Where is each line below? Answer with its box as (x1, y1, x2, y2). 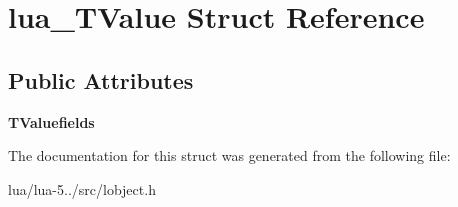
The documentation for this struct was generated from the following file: (8, 145, 451, 166)
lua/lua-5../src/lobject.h (8, 178, 156, 199)
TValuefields (8, 111, 95, 132)
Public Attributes (8, 64, 194, 95)
